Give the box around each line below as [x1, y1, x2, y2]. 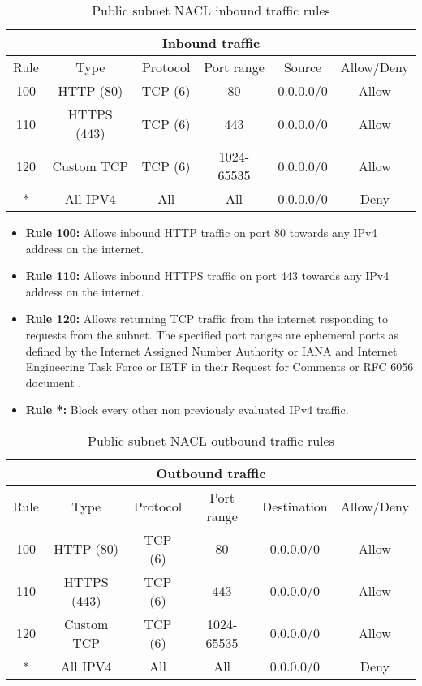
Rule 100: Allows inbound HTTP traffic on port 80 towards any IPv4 [25, 224, 377, 240]
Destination [261, 497, 328, 516]
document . [25, 373, 82, 390]
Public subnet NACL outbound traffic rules [88, 430, 334, 450]
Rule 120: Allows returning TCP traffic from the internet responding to [25, 310, 388, 327]
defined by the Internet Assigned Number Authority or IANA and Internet [25, 342, 398, 359]
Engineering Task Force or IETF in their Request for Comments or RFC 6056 [25, 358, 414, 375]
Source [283, 58, 322, 76]
